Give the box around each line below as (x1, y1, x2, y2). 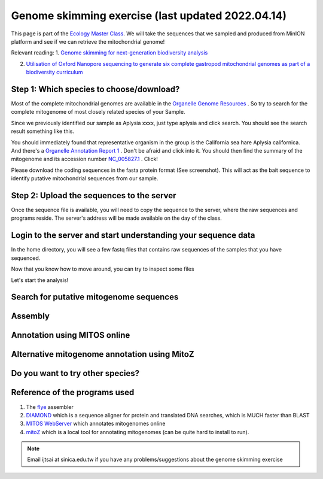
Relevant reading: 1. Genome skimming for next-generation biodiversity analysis (11, 49, 208, 56)
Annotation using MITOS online (11, 330, 130, 341)
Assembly (11, 311, 50, 322)
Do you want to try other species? (11, 368, 140, 378)
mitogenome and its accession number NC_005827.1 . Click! (11, 156, 159, 163)
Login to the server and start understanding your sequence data (11, 231, 255, 241)
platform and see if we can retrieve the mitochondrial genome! (11, 38, 165, 45)
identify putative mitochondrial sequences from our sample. (11, 175, 159, 182)
